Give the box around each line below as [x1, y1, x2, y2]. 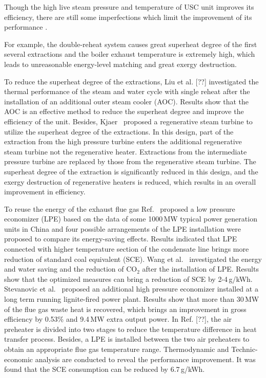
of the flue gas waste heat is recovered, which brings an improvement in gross [4, 303, 247, 314]
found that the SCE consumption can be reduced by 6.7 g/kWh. [4, 364, 205, 374]
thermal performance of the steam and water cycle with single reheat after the [4, 86, 250, 97]
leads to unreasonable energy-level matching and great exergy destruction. [4, 58, 237, 69]
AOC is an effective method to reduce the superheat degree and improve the [4, 106, 244, 117]
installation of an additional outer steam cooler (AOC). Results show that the [4, 96, 249, 106]
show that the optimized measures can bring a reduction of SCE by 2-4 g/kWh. [4, 273, 253, 284]
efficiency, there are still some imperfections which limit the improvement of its [4, 11, 252, 22]
